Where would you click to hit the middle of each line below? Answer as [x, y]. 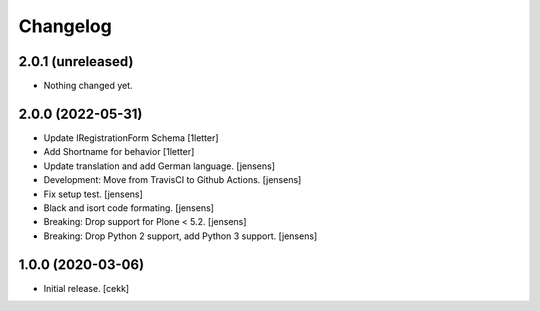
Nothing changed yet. [88, 86]
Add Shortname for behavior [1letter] [119, 152]
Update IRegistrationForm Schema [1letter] [131, 137]
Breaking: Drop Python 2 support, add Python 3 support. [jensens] [180, 236]
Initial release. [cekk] [86, 288]
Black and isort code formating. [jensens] [129, 207]
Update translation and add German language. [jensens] [159, 166]
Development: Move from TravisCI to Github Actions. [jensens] [172, 180]
